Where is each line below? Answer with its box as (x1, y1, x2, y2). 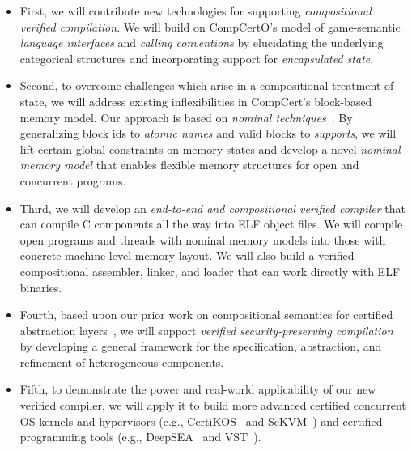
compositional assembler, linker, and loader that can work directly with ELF (19, 262, 401, 279)
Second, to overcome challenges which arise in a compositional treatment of (19, 77, 394, 94)
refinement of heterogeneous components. (19, 353, 224, 370)
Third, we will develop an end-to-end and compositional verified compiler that (19, 199, 406, 216)
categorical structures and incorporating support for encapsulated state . (19, 49, 374, 66)
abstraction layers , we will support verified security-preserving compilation (19, 321, 393, 338)
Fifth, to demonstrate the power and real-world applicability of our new (19, 381, 376, 398)
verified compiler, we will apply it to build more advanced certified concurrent (19, 397, 406, 414)
